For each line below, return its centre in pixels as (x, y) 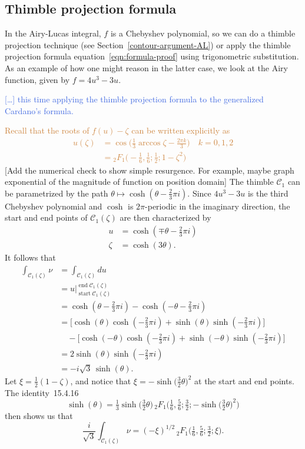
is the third (268, 193)
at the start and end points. (244, 380)
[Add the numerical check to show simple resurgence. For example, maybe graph (150, 170)
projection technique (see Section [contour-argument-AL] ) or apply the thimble (148, 44)
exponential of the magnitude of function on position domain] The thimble (139, 182)
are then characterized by (165, 217)
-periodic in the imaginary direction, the (218, 206)
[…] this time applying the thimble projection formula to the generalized (134, 99)
